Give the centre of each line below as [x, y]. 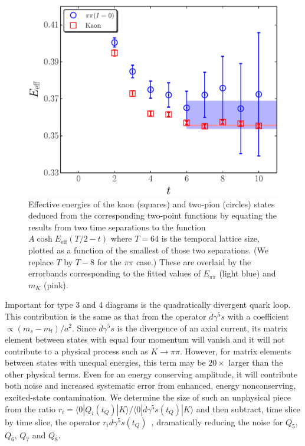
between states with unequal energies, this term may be [105, 362]
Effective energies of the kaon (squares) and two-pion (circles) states [152, 204]
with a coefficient [258, 316]
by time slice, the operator [53, 421]
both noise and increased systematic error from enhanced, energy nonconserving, [150, 385]
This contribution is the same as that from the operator [106, 316]
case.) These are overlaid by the [194, 261]
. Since [84, 328]
